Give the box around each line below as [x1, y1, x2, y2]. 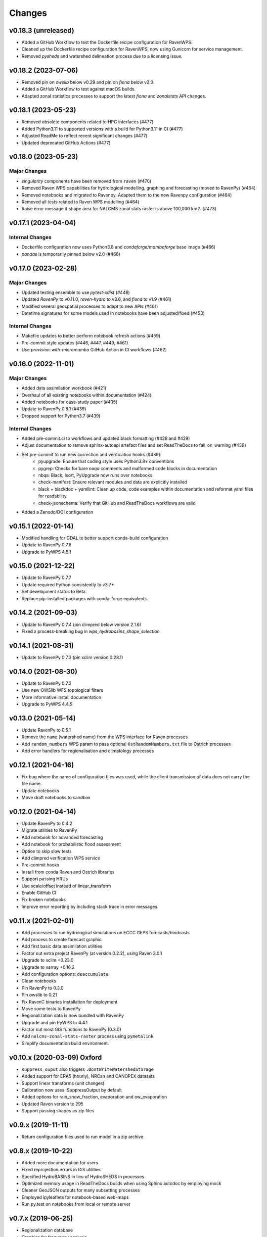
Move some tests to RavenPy [21, 1005, 81, 1011]
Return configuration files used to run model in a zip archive [21, 1134, 143, 1140]
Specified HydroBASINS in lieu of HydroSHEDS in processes [21, 1173, 144, 1180]
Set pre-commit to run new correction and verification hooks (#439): [21, 451, 162, 457]
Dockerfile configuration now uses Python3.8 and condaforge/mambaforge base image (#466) [21, 244, 216, 250]
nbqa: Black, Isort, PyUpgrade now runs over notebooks [38, 472, 153, 478]
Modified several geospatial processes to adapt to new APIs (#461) [21, 303, 158, 309]
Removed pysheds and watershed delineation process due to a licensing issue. [21, 53, 182, 59]
